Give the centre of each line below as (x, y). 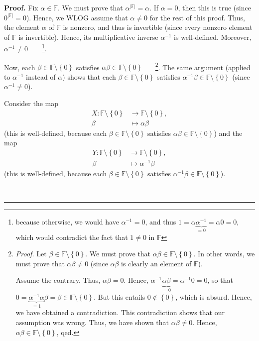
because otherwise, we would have (67, 222)
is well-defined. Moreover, (213, 37)
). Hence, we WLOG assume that (77, 17)
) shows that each (89, 76)
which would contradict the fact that (72, 237)
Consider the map (31, 103)
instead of (41, 76)
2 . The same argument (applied (203, 66)
